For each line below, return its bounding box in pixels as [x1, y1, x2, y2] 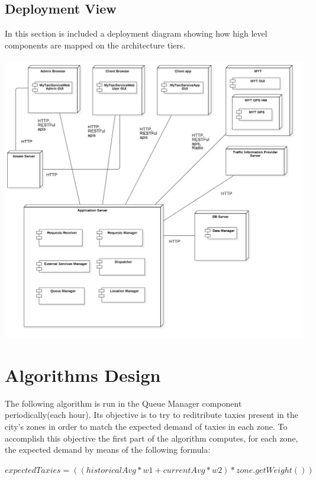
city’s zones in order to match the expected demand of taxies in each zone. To [5, 420, 288, 432]
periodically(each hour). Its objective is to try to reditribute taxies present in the [5, 408, 299, 421]
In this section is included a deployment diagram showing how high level [5, 27, 267, 40]
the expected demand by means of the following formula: [5, 443, 211, 456]
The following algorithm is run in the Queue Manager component [5, 397, 242, 409]
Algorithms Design [5, 362, 161, 387]
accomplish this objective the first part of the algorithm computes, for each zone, [5, 432, 298, 444]
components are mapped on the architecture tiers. [5, 38, 186, 51]
